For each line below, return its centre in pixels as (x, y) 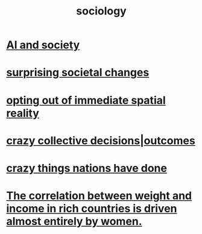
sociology (101, 11)
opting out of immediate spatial (86, 100)
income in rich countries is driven (92, 209)
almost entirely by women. (74, 222)
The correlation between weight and (99, 196)
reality (23, 113)
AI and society (43, 45)
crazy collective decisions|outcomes (101, 141)
